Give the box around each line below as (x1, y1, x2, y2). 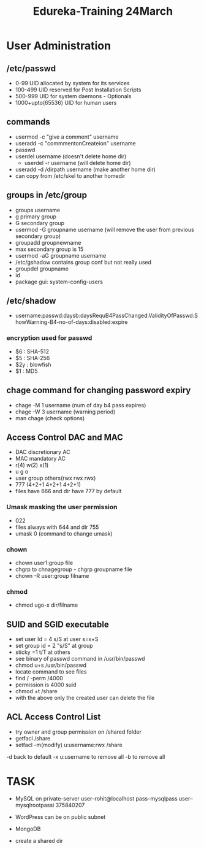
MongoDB (15, 825, 41, 832)
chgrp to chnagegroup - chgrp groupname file (15, 566, 133, 573)
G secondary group (15, 219, 64, 226)
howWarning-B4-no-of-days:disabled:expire (15, 318, 128, 326)
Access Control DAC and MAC (6, 432, 124, 442)
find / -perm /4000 (15, 675, 63, 682)
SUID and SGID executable (6, 619, 109, 629)
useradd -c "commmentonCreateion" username (15, 139, 136, 147)
